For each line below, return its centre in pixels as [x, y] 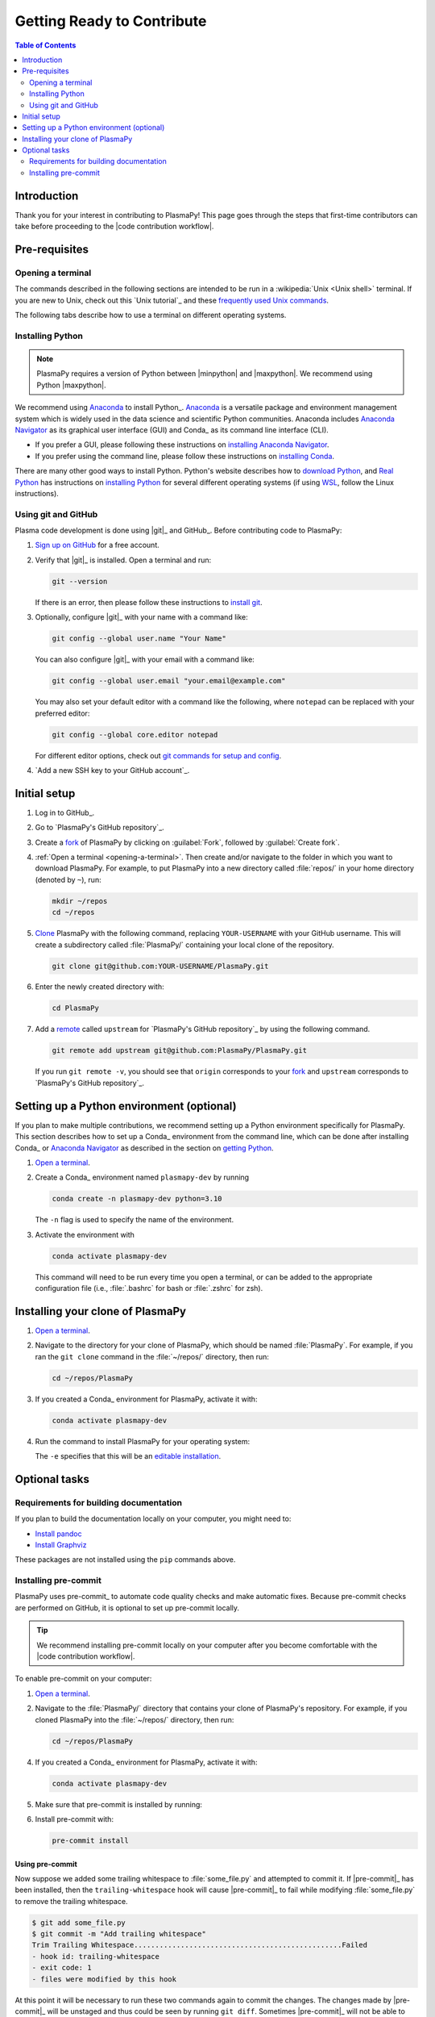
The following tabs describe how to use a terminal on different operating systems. [151, 315]
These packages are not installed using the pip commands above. [125, 1560]
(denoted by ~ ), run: [68, 879]
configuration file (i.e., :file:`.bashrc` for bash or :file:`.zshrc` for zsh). [149, 1288]
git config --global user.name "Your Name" [139, 639]
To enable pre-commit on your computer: [83, 1679]
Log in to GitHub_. [65, 812]
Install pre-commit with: [75, 1819]
